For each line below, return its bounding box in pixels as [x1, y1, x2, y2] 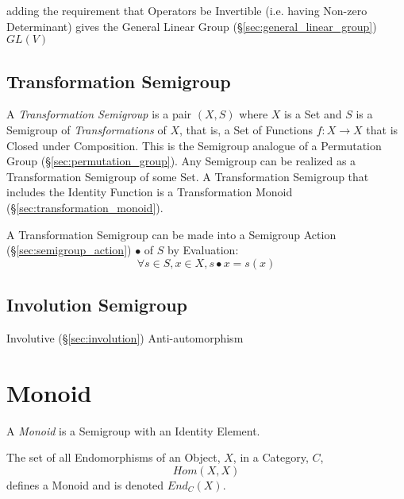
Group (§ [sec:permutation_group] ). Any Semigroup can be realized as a [6, 153, 356, 169]
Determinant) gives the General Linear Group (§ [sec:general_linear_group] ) [6, 17, 377, 34]
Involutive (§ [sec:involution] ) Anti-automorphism [6, 329, 244, 346]
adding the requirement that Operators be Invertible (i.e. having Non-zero [6, 2, 367, 18]
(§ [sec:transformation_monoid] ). [6, 199, 164, 215]
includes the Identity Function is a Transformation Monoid [6, 184, 293, 200]
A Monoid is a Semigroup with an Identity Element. [6, 422, 260, 439]
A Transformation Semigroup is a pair [6, 106, 192, 122]
